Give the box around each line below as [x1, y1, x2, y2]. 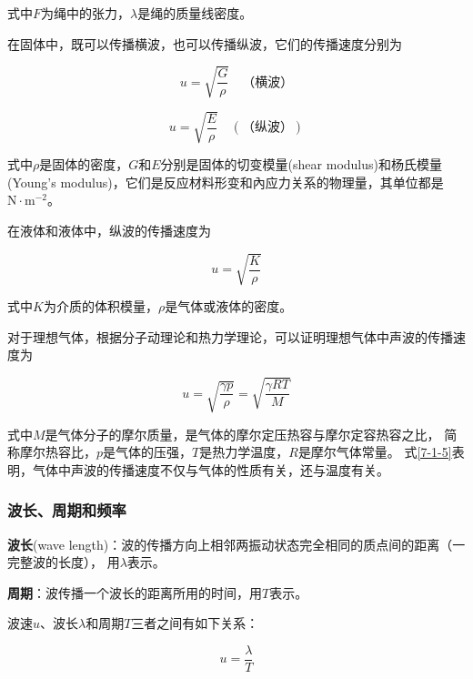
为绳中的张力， [41, 4, 131, 22]
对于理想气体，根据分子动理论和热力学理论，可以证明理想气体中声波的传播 [7, 327, 453, 346]
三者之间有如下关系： [131, 613, 259, 633]
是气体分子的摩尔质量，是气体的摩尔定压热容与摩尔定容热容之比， [45, 424, 440, 443]
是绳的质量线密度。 [137, 4, 253, 22]
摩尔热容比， [19, 442, 96, 461]
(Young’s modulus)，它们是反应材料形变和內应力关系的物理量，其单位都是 [7, 172, 444, 191]
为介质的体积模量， [43, 297, 158, 316]
